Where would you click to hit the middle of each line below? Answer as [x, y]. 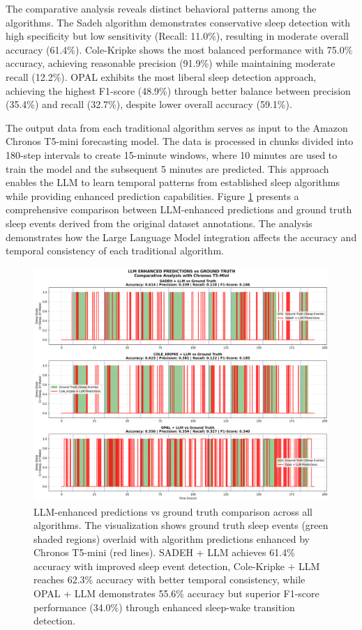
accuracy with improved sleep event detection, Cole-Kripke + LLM [177, 566]
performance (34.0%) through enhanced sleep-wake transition [164, 607]
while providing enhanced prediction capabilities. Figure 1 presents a [152, 195]
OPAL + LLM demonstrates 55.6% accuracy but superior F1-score [176, 593]
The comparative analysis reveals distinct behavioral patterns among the [161, 8]
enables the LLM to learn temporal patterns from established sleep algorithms [173, 182]
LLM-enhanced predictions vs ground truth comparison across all [173, 511]
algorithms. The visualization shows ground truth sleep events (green [181, 525]
